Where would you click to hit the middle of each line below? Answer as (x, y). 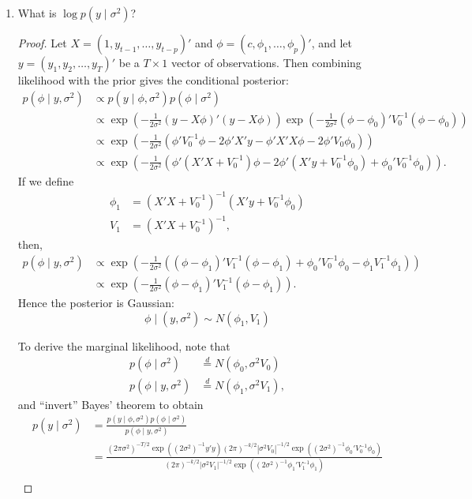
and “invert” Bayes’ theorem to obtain (111, 404)
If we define (46, 180)
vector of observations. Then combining (266, 62)
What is (37, 13)
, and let (332, 43)
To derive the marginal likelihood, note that (124, 345)
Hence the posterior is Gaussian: (96, 303)
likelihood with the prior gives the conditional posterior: (153, 80)
